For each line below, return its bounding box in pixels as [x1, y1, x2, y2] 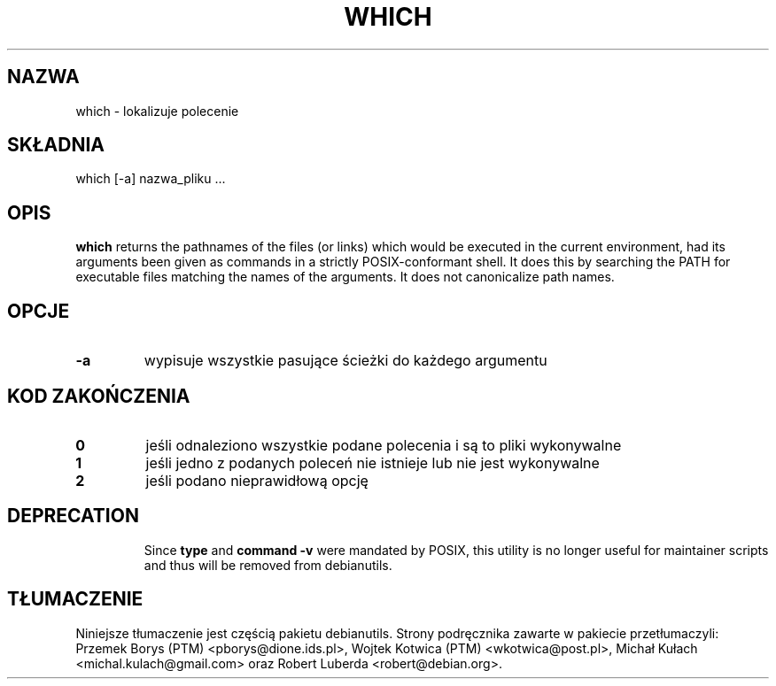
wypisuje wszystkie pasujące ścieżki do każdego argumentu [144, 351, 547, 370]
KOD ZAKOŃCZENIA [7, 384, 190, 407]
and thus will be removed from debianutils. [144, 557, 392, 573]
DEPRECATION [7, 505, 139, 528]
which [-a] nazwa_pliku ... [75, 171, 226, 187]
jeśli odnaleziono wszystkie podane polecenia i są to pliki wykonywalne [145, 435, 622, 454]
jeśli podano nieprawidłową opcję [145, 471, 369, 489]
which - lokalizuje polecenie [75, 103, 239, 119]
